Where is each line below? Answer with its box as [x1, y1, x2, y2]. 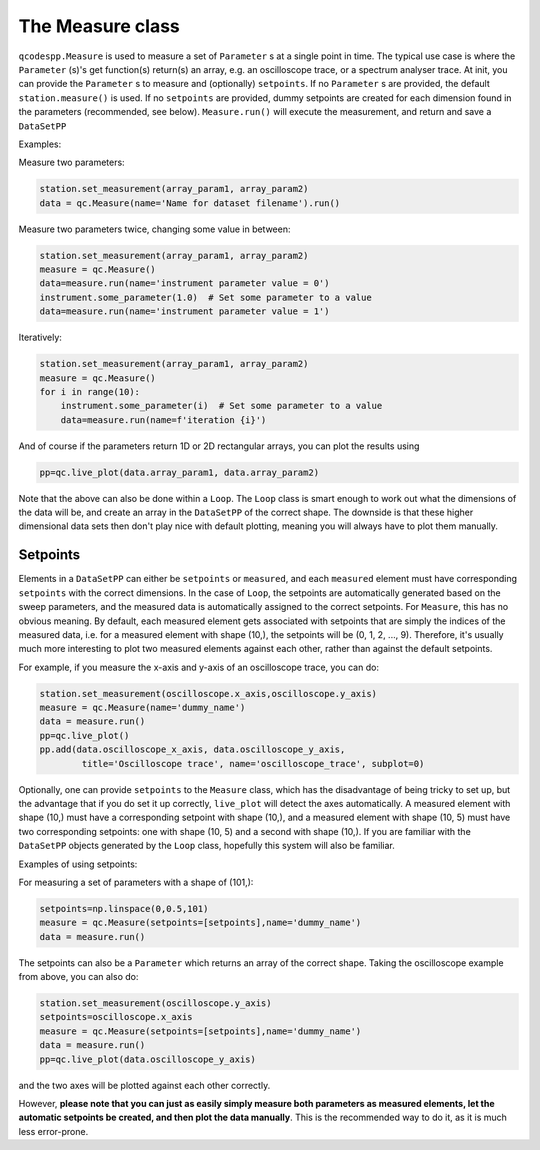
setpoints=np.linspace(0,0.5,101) [39, 903, 209, 914]
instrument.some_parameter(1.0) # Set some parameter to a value [39, 291, 372, 303]
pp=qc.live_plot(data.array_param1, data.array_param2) [39, 466, 320, 478]
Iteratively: [18, 331, 62, 344]
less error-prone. [18, 1125, 89, 1137]
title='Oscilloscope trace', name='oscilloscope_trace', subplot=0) [81, 758, 425, 769]
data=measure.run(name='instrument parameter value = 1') [39, 306, 330, 317]
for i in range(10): [39, 386, 140, 397]
